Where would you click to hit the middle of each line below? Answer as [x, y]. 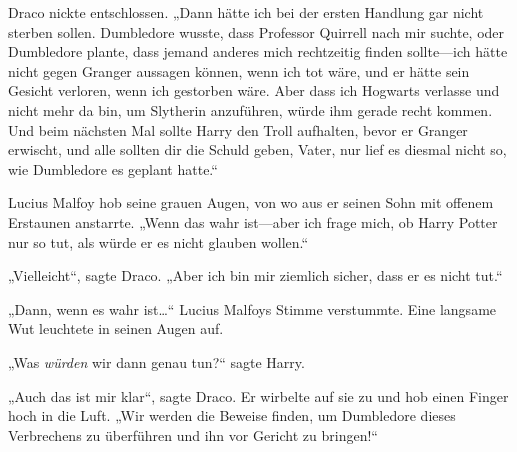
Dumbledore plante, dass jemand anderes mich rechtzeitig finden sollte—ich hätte [258, 51]
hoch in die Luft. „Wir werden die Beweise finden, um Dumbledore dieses [232, 415]
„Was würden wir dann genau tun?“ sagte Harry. [156, 361]
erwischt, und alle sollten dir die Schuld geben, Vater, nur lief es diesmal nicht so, [257, 149]
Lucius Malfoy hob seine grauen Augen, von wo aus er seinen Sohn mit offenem [251, 202]
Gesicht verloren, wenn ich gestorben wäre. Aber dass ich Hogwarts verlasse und [254, 90]
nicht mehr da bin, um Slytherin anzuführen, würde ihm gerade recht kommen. [250, 109]
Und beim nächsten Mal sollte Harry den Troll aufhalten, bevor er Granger [238, 129]
